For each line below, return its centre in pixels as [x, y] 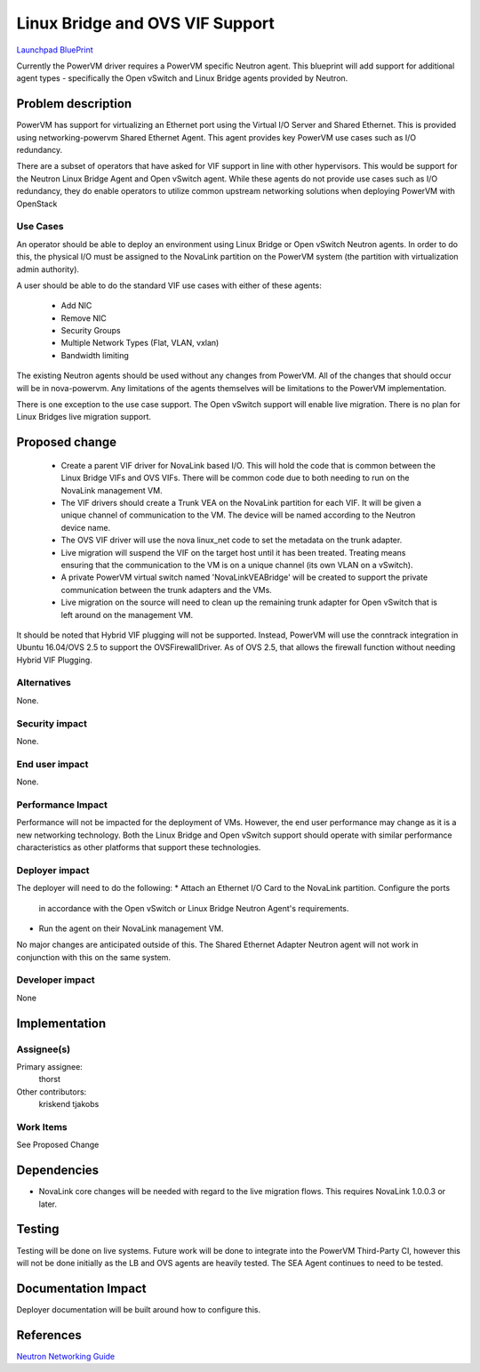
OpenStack [37, 204]
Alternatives [44, 683]
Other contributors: [52, 1091]
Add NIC [76, 306]
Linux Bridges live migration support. [84, 417]
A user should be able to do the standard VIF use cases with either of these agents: [169, 285]
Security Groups [91, 331]
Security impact [52, 723]
